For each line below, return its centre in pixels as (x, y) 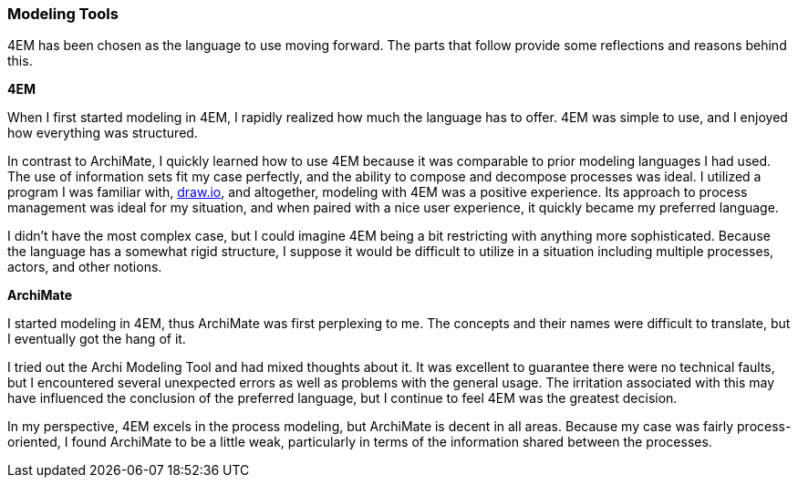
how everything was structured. (103, 133)
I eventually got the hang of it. (97, 339)
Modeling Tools (63, 14)
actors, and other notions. (85, 267)
